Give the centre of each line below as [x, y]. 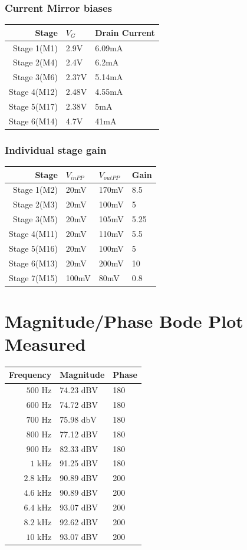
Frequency [30, 375]
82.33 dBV [79, 448]
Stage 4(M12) [33, 92]
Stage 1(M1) [35, 47]
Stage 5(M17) [33, 106]
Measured [45, 343]
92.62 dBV [79, 521]
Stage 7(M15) [33, 277]
